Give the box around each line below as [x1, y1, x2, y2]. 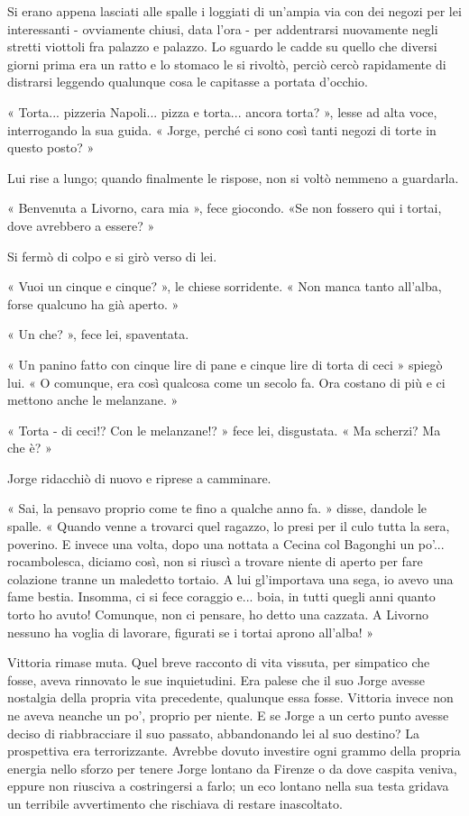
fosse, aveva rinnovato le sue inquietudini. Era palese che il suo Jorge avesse [7, 670, 425, 689]
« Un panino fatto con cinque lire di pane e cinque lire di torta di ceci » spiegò [7, 354, 443, 373]
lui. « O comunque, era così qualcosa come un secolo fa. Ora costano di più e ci [7, 372, 446, 391]
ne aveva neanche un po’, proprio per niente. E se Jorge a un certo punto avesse [7, 706, 449, 724]
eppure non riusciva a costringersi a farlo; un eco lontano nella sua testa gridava [7, 776, 449, 795]
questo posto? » [7, 138, 95, 157]
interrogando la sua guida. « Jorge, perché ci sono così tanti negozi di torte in [7, 120, 437, 139]
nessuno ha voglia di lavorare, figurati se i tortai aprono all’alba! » [7, 622, 374, 641]
